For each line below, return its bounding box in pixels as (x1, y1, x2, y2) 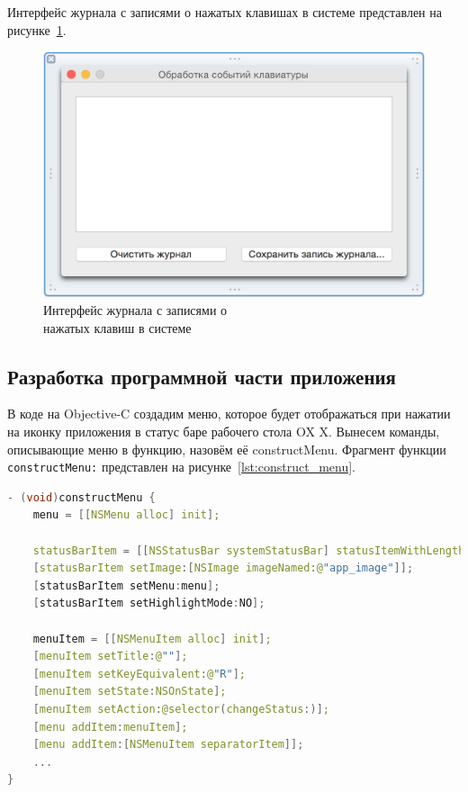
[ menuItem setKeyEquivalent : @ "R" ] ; (32, 667, 246, 680)
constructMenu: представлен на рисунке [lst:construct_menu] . (7, 457, 355, 476)
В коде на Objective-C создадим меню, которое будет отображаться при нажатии (7, 404, 451, 423)
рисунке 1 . (7, 20, 67, 39)
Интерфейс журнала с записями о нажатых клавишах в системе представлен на (7, 3, 442, 21)
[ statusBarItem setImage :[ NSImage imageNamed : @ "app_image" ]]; (32, 562, 414, 575)
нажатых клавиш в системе (43, 318, 192, 337)
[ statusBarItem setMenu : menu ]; (32, 579, 220, 592)
